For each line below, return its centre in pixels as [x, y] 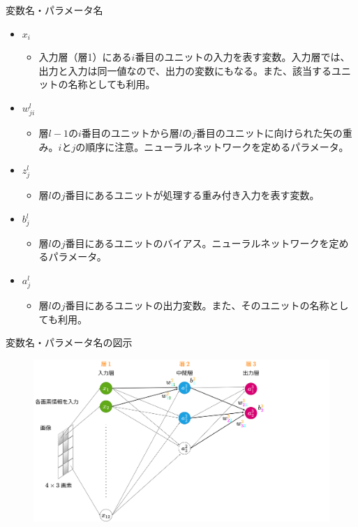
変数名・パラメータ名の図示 [69, 342]
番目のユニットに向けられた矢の [269, 133]
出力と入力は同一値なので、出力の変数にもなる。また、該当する [185, 70]
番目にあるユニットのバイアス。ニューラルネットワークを [197, 243]
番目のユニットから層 [130, 133]
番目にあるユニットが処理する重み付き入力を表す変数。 [192, 195]
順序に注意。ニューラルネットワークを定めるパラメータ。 [217, 146]
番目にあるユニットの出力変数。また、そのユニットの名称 [197, 305]
